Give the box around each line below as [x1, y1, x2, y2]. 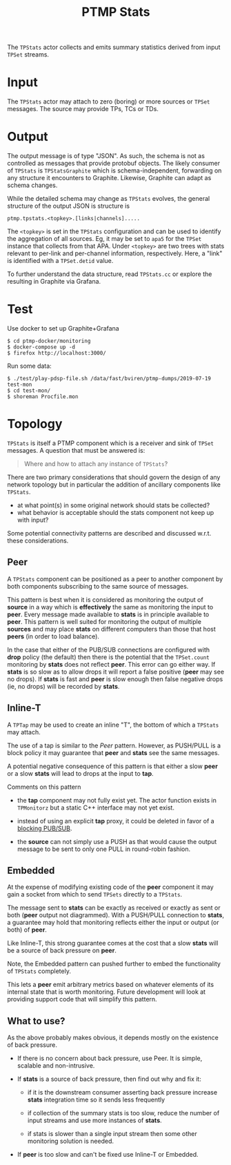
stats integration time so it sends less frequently [27, 1095, 165, 1104]
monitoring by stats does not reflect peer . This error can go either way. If [7, 660, 216, 668]
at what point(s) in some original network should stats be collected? [17, 501, 210, 509]
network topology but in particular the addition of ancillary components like [7, 480, 221, 489]
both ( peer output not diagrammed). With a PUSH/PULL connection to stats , [7, 911, 224, 919]
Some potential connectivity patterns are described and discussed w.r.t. [7, 529, 212, 537]
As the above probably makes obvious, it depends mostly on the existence [7, 1033, 219, 1042]
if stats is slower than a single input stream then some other [27, 1130, 198, 1138]
